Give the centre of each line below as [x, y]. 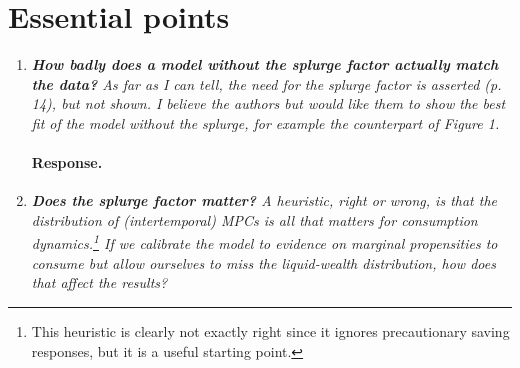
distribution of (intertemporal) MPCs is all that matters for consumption [254, 219]
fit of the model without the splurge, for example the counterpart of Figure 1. [265, 122]
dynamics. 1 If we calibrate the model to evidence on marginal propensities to [264, 242]
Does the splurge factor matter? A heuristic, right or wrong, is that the [264, 200]
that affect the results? [99, 282]
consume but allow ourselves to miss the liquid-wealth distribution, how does [263, 262]
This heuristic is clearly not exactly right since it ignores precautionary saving [270, 330]
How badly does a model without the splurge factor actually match [265, 64]
